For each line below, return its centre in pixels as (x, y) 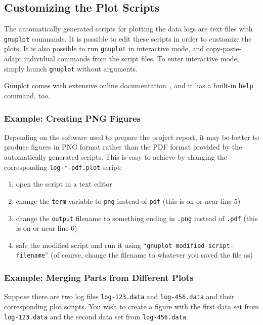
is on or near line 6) (47, 228)
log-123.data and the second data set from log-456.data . (96, 316)
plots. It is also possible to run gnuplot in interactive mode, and (104, 48)
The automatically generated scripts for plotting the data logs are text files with (128, 29)
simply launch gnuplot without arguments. (71, 68)
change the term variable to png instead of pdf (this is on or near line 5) (128, 201)
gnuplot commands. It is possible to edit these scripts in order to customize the (128, 38)
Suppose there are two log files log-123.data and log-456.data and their (119, 296)
